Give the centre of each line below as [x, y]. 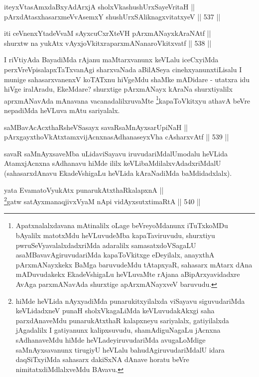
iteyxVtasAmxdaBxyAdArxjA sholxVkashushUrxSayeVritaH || [99, 6]
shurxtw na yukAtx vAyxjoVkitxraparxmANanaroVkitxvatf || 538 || [108, 43]
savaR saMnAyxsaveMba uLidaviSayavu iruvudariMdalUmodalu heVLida [116, 153]
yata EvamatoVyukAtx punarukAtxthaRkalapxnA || [84, 189]
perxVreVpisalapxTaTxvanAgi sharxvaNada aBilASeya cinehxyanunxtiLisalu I [123, 69]
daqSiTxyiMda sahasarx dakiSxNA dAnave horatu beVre [102, 359]
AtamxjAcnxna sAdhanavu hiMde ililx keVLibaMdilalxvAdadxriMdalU [113, 163]
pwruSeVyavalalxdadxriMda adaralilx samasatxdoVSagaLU [106, 245]
